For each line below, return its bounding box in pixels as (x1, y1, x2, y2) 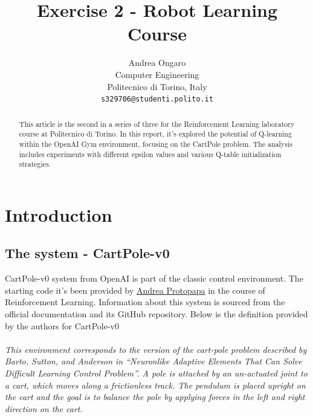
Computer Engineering (115, 68, 199, 80)
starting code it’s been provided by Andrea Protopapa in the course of (5, 283, 265, 296)
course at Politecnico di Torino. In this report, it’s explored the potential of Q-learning (19, 129, 292, 139)
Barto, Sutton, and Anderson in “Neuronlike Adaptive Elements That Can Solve (5, 355, 302, 367)
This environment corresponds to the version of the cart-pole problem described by (5, 343, 307, 355)
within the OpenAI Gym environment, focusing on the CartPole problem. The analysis (19, 138, 292, 149)
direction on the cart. (5, 402, 83, 415)
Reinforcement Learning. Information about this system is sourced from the (5, 296, 285, 308)
